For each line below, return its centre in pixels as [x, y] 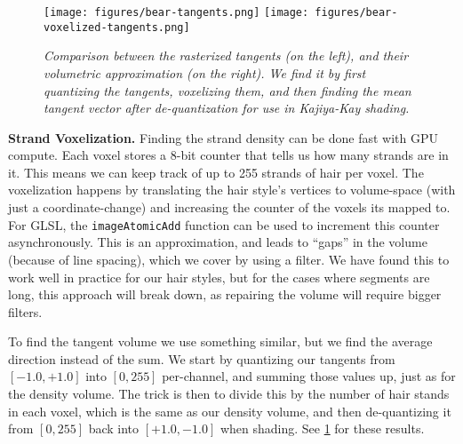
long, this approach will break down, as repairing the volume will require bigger [225, 294]
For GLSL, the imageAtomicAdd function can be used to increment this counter [224, 224]
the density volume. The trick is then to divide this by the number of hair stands [229, 394]
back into [114, 428]
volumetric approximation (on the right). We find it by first [205, 72]
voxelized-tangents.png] [117, 27]
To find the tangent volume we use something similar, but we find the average [220, 341]
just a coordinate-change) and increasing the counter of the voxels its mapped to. [229, 207]
